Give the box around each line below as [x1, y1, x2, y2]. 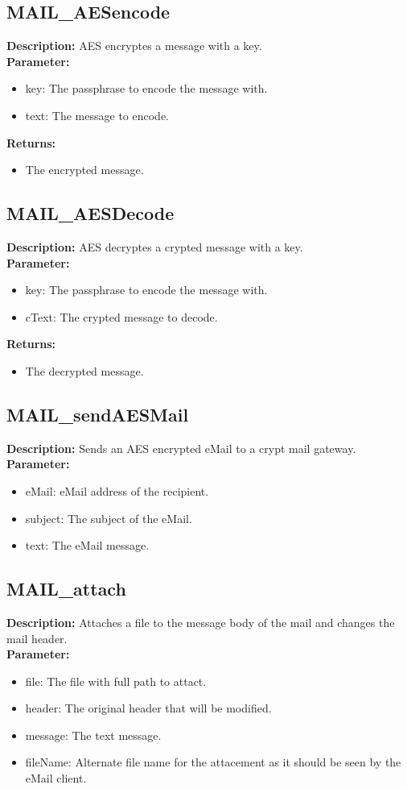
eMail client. [25, 770, 87, 787]
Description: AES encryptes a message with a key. [6, 37, 262, 54]
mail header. [6, 629, 68, 646]
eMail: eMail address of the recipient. [25, 482, 209, 499]
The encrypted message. [25, 161, 144, 178]
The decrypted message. [25, 362, 144, 379]
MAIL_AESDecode [6, 201, 175, 226]
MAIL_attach [6, 576, 126, 601]
